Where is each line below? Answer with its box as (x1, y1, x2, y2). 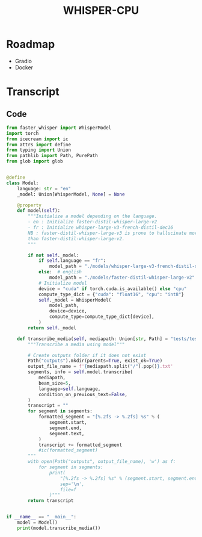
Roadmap (6, 37, 55, 51)
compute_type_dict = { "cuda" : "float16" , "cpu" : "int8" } (38, 291, 185, 297)
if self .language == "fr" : (38, 258, 106, 264)
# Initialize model (38, 280, 87, 286)
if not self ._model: (28, 252, 79, 258)
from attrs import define (6, 141, 71, 147)
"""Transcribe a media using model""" (28, 341, 125, 347)
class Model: (6, 180, 39, 186)
